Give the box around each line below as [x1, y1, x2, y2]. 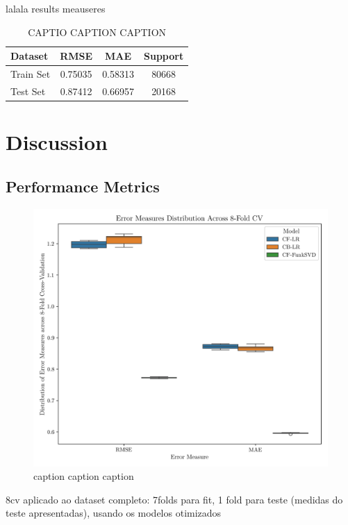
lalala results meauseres [6, 1, 106, 15]
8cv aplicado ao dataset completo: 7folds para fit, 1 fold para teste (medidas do [6, 492, 343, 506]
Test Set [10, 83, 46, 98]
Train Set [10, 67, 51, 81]
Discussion [6, 128, 108, 156]
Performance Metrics [6, 175, 160, 197]
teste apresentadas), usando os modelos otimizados [6, 506, 222, 520]
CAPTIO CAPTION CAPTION [28, 24, 167, 39]
